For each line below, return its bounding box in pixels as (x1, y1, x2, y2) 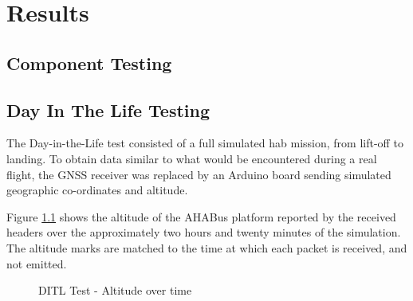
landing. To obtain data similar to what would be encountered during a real (6, 150, 377, 166)
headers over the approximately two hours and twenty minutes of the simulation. (6, 224, 401, 240)
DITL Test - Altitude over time (38, 282, 192, 299)
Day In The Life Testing (6, 97, 210, 122)
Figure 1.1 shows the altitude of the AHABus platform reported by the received (6, 208, 396, 225)
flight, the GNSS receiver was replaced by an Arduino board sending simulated (6, 166, 391, 182)
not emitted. (6, 255, 67, 272)
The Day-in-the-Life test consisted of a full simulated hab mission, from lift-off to (6, 135, 403, 151)
